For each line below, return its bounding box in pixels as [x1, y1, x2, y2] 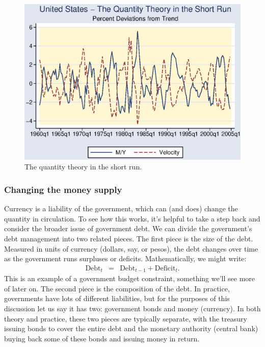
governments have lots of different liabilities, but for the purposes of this [4, 293, 230, 304]
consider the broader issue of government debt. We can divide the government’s [4, 223, 252, 234]
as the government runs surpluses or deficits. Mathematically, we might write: [4, 253, 247, 264]
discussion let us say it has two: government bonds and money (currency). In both [4, 303, 261, 313]
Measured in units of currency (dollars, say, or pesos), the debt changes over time [4, 243, 258, 254]
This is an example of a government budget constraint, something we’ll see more [4, 273, 255, 284]
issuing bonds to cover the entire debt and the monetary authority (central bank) [4, 323, 258, 334]
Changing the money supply [4, 183, 122, 195]
